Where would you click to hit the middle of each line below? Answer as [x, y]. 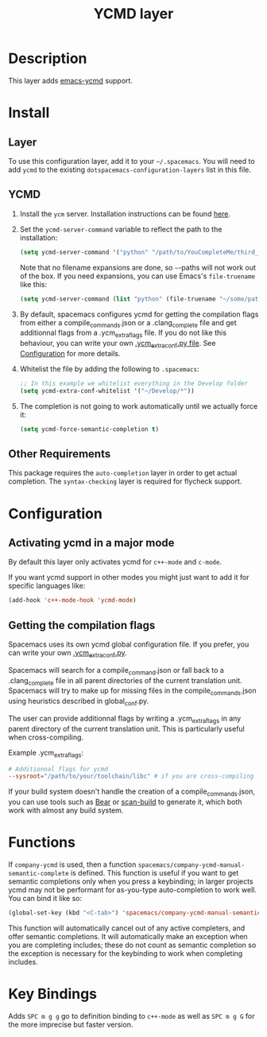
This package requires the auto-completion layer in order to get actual [123, 473]
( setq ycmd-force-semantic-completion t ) [89, 429]
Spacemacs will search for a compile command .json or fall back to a [116, 671]
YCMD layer [133, 14]
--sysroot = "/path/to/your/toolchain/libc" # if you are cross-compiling [131, 776]
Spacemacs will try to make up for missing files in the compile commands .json [132, 691]
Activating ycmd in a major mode [91, 543]
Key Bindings [53, 994]
